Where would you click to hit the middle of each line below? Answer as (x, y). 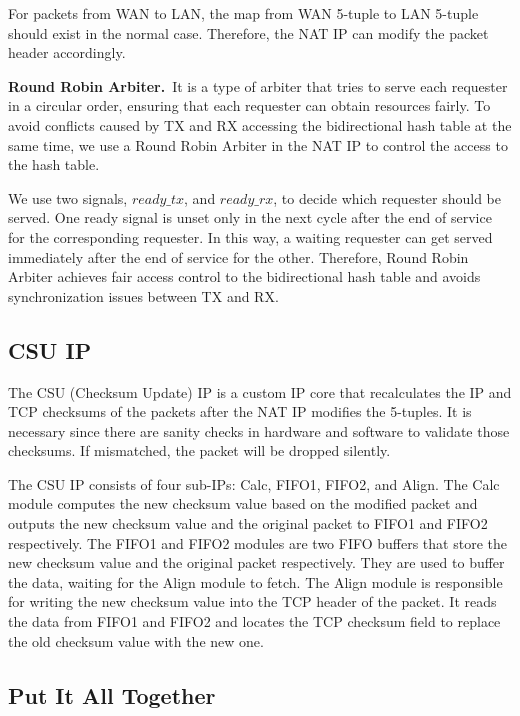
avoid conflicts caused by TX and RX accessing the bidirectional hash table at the (260, 124)
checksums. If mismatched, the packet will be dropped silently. (199, 450)
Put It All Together (112, 694)
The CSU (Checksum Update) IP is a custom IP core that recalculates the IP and (260, 391)
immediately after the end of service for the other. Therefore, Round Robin (238, 256)
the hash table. (54, 164)
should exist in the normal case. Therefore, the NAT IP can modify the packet (248, 32)
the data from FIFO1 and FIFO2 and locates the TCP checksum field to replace (254, 621)
